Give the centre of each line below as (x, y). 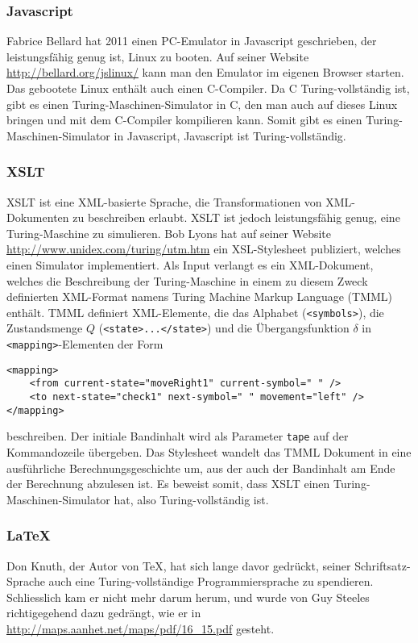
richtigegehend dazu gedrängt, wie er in (104, 613)
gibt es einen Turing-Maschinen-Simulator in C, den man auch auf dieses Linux (202, 104)
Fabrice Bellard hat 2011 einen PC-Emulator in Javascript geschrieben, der (192, 41)
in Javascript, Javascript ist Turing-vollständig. (230, 135)
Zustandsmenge (45, 328)
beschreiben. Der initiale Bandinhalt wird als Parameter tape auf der (178, 436)
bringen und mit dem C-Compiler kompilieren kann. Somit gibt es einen (184, 120)
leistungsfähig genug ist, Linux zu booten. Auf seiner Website (158, 56)
